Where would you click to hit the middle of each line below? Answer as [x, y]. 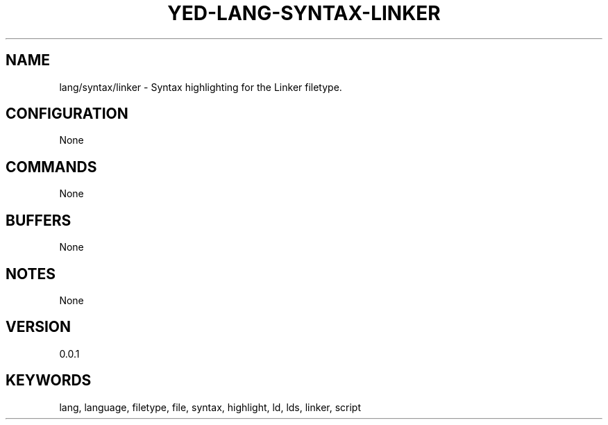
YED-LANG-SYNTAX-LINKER [304, 13]
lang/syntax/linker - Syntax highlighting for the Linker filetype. [201, 87]
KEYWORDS [49, 381]
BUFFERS [39, 220]
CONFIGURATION [67, 114]
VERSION [39, 327]
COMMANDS [51, 167]
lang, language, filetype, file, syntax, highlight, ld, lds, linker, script [210, 407]
